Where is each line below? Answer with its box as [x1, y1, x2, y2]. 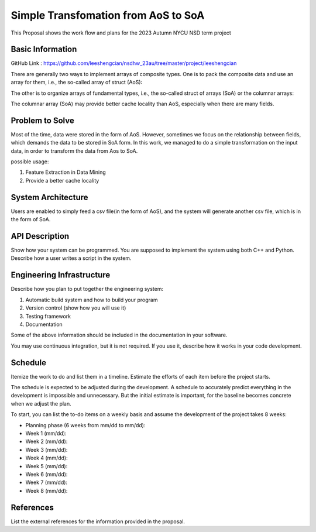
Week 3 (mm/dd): [25, 446, 68, 453]
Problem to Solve [11, 115, 74, 125]
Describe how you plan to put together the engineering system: [11, 286, 164, 293]
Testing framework [25, 313, 71, 320]
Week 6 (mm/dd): [25, 471, 68, 478]
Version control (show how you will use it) [25, 304, 126, 311]
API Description [11, 231, 70, 241]
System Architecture [11, 192, 88, 202]
